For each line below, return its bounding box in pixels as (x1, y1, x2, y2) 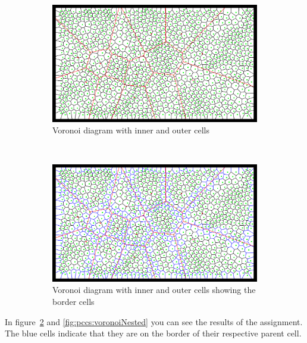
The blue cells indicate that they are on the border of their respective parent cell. (5, 327, 302, 339)
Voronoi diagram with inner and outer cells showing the (52, 283, 256, 296)
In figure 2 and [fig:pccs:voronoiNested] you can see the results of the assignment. (5, 315, 303, 328)
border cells (52, 295, 95, 307)
